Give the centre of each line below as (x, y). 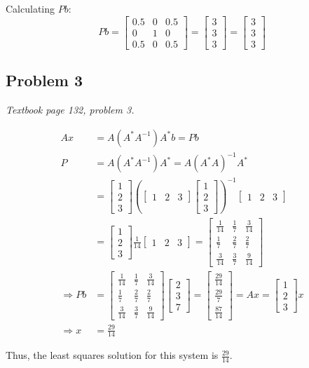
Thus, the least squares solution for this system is (112, 355)
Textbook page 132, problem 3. (70, 109)
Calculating (30, 8)
